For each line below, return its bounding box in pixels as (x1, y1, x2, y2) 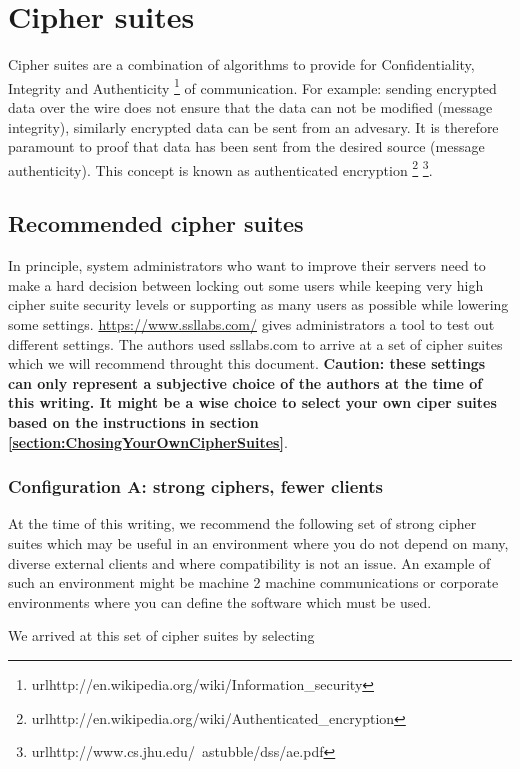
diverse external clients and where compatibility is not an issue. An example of (8, 552, 491, 573)
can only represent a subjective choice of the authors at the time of (8, 372, 483, 393)
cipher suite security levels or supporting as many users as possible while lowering (8, 294, 509, 315)
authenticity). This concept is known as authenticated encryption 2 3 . (8, 156, 433, 180)
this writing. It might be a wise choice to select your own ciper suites (8, 392, 497, 413)
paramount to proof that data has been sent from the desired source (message (8, 136, 485, 157)
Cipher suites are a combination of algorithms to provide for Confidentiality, (8, 54, 475, 75)
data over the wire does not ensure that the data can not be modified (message (8, 96, 493, 117)
